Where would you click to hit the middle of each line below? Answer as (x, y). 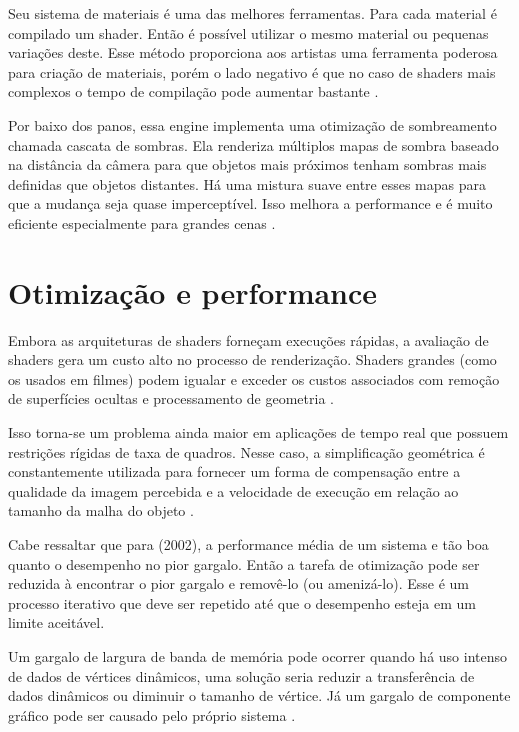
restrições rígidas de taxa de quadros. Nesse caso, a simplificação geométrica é (246, 451)
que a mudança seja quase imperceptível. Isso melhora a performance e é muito (250, 203)
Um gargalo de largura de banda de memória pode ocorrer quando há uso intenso (257, 655)
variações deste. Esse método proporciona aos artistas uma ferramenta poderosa (253, 52)
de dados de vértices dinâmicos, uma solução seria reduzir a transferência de (241, 675)
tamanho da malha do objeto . (101, 510)
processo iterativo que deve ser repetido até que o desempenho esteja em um (242, 602)
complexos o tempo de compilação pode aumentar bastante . (193, 91)
